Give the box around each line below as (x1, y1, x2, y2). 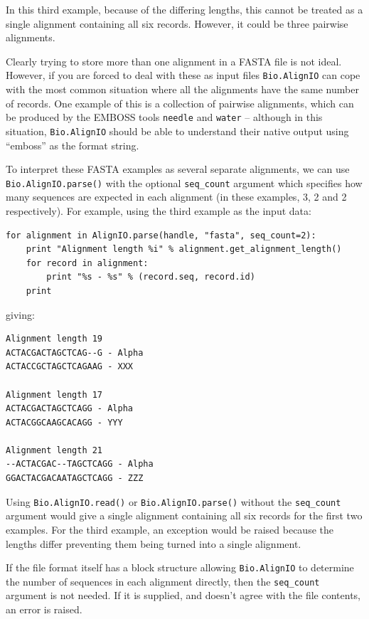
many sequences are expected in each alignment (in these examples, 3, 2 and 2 (6, 189, 347, 204)
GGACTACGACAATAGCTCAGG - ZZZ (6, 473, 144, 484)
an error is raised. (6, 602, 82, 616)
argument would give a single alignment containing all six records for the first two (6, 508, 363, 523)
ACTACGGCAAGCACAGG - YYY (6, 417, 123, 428)
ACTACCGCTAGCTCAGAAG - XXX (6, 361, 133, 372)
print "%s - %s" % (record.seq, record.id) (46, 272, 255, 282)
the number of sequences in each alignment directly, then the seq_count (6, 573, 320, 588)
